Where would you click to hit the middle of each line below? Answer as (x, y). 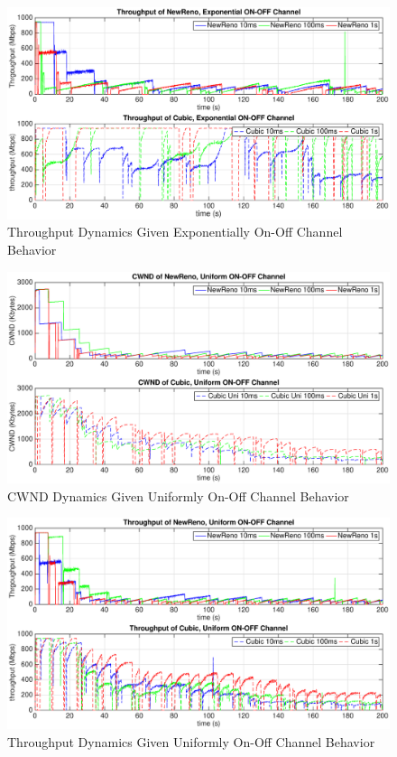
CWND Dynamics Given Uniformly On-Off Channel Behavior (178, 495)
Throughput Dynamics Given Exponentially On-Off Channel (175, 232)
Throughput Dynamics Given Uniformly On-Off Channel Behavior (191, 742)
